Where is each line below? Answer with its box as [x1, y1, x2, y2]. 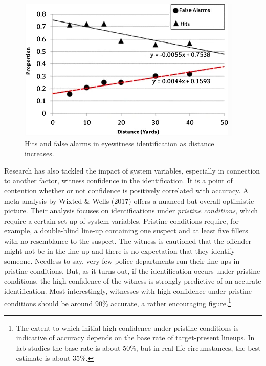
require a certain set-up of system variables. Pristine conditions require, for [4, 215, 239, 226]
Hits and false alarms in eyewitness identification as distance [25, 138, 214, 148]
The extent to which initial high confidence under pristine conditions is [16, 322, 239, 333]
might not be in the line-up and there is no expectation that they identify [4, 245, 235, 256]
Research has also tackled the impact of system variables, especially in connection [4, 165, 260, 176]
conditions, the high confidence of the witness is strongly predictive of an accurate [4, 275, 261, 286]
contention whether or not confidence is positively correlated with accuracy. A [4, 185, 249, 196]
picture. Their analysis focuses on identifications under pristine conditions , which [4, 205, 258, 216]
